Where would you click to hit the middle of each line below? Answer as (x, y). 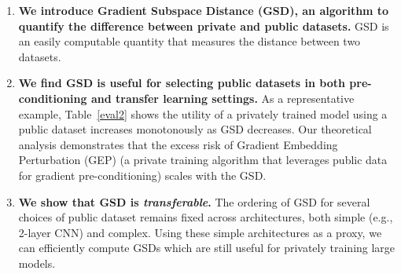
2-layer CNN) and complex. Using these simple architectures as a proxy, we (200, 232)
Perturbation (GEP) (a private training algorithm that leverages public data (203, 160)
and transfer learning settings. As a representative (223, 98)
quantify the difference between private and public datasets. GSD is (204, 26)
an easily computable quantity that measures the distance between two (189, 41)
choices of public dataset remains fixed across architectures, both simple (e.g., (206, 217)
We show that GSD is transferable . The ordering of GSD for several (194, 201)
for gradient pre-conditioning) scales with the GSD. (142, 175)
